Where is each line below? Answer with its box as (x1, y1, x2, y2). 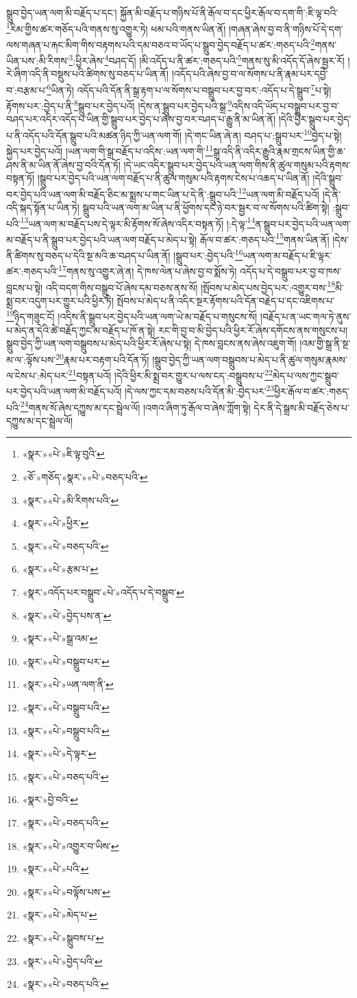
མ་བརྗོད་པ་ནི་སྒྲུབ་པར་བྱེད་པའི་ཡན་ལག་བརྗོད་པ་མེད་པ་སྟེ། (6, 232, 197, 246)
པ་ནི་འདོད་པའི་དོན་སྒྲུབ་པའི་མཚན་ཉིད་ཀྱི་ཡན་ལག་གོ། (6, 128, 182, 142)
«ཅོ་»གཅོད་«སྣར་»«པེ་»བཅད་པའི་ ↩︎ (22, 470, 148, 484)
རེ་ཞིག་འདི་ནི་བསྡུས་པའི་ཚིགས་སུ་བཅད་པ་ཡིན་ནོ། (6, 67, 169, 81)
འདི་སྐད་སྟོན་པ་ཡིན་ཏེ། (6, 200, 79, 214)
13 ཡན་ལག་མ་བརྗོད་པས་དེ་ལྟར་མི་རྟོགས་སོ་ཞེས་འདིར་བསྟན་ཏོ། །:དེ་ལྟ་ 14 (20, 214, 256, 230)
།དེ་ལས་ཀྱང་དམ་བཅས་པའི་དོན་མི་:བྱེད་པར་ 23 (124, 382, 275, 398)
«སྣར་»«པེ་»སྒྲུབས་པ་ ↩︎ (22, 930, 104, 944)
